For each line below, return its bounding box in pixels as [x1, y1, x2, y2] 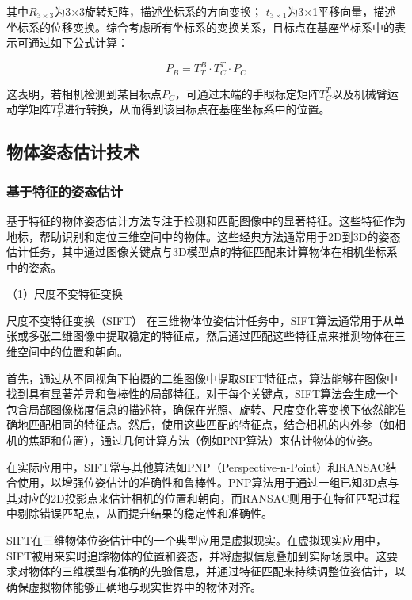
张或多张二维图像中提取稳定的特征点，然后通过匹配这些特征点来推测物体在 [6, 327, 395, 344]
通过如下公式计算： [28, 34, 128, 51]
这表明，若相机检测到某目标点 [6, 85, 162, 101]
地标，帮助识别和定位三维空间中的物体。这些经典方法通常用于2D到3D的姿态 [6, 227, 401, 244]
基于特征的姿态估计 [6, 181, 124, 201]
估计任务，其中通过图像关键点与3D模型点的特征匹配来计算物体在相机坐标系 [6, 243, 398, 260]
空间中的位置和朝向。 [17, 343, 128, 360]
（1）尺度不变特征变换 [6, 285, 123, 302]
